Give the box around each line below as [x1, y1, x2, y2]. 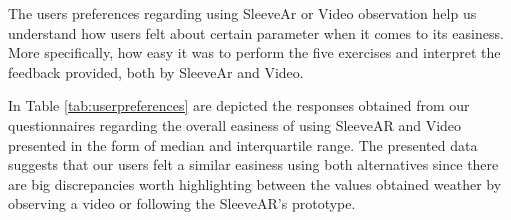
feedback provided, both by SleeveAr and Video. [8, 61, 304, 82]
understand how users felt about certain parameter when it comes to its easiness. [8, 22, 504, 43]
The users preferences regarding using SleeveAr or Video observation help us [8, 3, 477, 23]
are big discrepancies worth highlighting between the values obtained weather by [8, 173, 502, 194]
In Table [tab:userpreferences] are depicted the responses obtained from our [8, 95, 470, 116]
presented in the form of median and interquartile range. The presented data [8, 134, 478, 155]
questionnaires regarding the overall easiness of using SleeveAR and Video [8, 114, 462, 135]
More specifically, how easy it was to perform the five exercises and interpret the [8, 42, 501, 63]
